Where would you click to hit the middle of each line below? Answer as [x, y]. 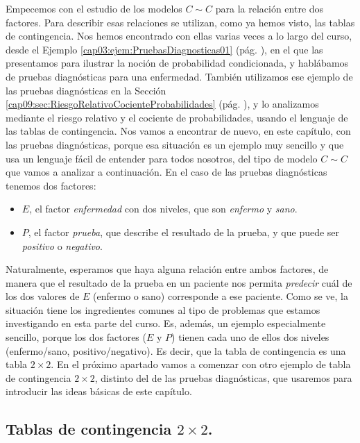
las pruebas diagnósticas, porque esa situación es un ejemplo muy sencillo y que [175, 144]
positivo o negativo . [62, 245]
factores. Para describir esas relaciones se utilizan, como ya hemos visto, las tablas [180, 22]
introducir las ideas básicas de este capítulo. [99, 391]
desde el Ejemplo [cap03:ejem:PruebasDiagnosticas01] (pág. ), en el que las [164, 49]
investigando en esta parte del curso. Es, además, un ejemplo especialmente [166, 323]
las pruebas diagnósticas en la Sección [86, 90]
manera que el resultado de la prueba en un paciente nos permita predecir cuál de [179, 282]
